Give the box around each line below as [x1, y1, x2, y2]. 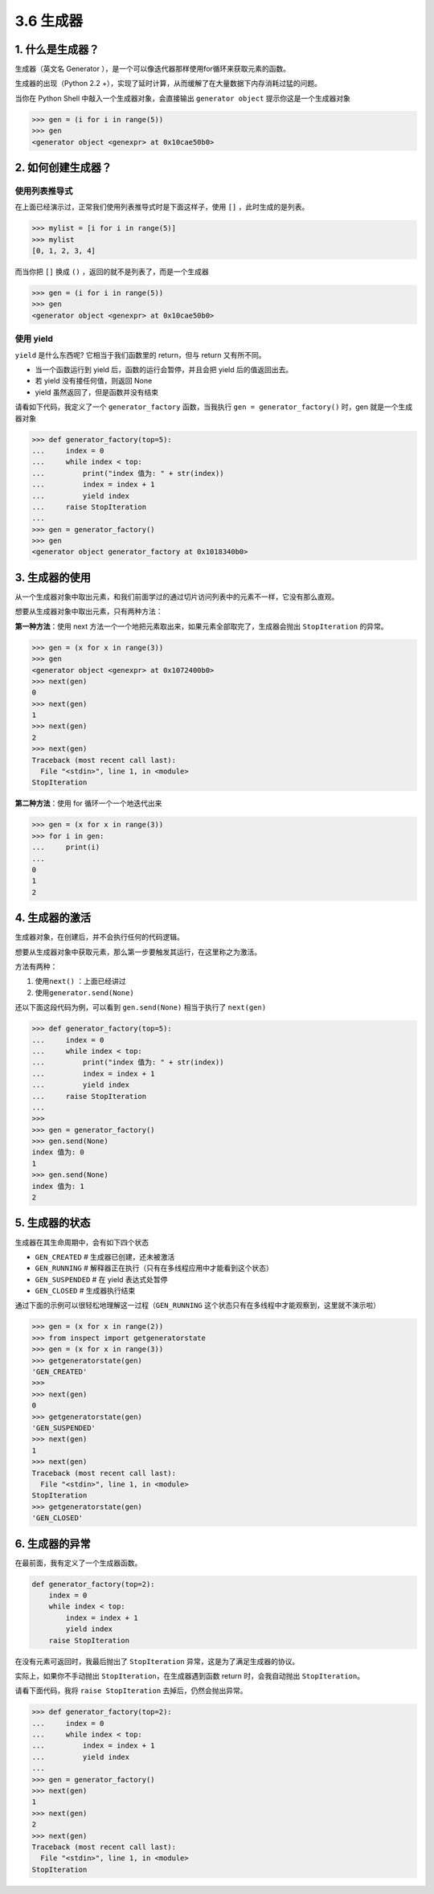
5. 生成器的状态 [14, 1216, 91, 1230]
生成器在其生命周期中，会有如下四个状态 [14, 1237, 149, 1247]
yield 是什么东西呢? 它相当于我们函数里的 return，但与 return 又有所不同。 [14, 350, 266, 359]
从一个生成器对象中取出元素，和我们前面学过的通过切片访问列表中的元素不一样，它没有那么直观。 [14, 592, 339, 601]
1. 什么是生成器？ [14, 43, 100, 56]
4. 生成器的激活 [14, 911, 92, 924]
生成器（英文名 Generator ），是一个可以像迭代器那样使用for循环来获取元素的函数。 [14, 64, 291, 74]
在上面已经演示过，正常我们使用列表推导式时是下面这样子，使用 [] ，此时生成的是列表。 [14, 202, 309, 212]
